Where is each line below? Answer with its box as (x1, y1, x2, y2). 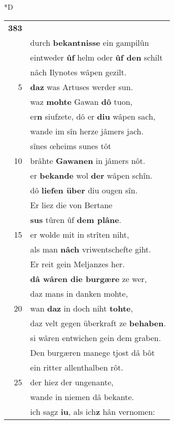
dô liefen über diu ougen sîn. (30, 184, 138, 196)
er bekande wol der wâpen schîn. (30, 169, 153, 181)
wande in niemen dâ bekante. (30, 390, 134, 403)
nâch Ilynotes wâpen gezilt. (30, 66, 127, 78)
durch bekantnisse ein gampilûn (30, 36, 149, 48)
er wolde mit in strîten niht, (30, 228, 129, 240)
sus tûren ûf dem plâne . (30, 213, 122, 225)
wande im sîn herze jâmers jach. (30, 125, 144, 137)
